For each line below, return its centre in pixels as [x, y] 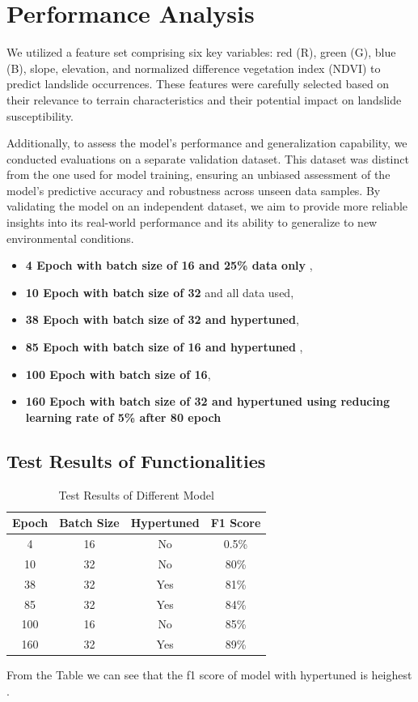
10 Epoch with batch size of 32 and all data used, [160, 292]
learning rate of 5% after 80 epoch [123, 417]
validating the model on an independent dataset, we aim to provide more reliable [207, 206]
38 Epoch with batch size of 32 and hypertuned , [162, 319]
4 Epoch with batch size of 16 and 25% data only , [169, 265]
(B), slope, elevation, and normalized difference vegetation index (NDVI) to [194, 68]
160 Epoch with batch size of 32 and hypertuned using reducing [207, 401]
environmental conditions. [70, 238]
